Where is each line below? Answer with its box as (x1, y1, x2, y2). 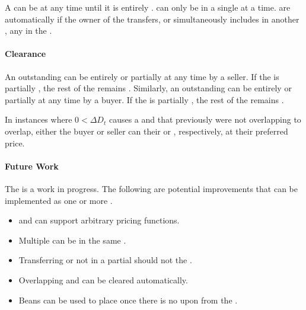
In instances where (5, 113, 72, 126)
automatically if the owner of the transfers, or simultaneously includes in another (5, 12, 299, 25)
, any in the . (5, 24, 52, 37)
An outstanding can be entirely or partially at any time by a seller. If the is (5, 70, 279, 82)
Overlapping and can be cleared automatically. (18, 273, 188, 286)
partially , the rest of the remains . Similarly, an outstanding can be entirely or (5, 82, 292, 94)
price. (5, 136, 25, 149)
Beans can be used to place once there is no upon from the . (18, 293, 238, 306)
